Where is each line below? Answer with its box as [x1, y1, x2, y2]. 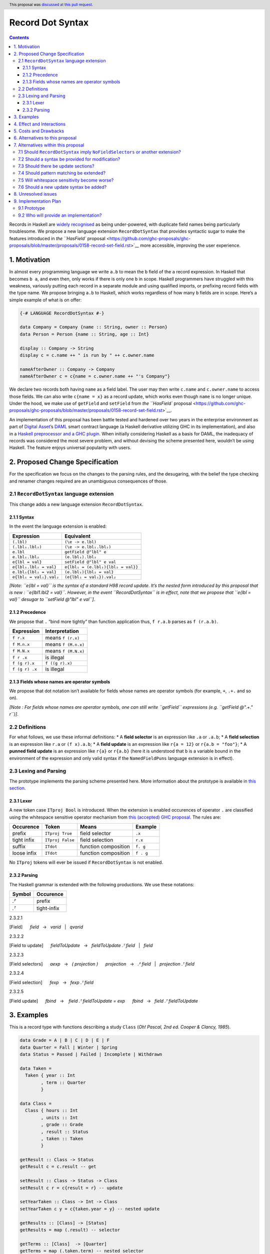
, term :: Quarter [40, 1079, 86, 1085]
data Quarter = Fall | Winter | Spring [19, 1044, 117, 1050]
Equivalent [64, 532, 91, 539]
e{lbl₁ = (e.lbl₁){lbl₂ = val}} [64, 564, 138, 569]
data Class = [19, 1101, 52, 1106]
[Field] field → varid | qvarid [9, 924, 83, 930]
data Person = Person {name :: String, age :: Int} [19, 331, 149, 337]
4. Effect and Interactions [13, 121, 66, 127]
